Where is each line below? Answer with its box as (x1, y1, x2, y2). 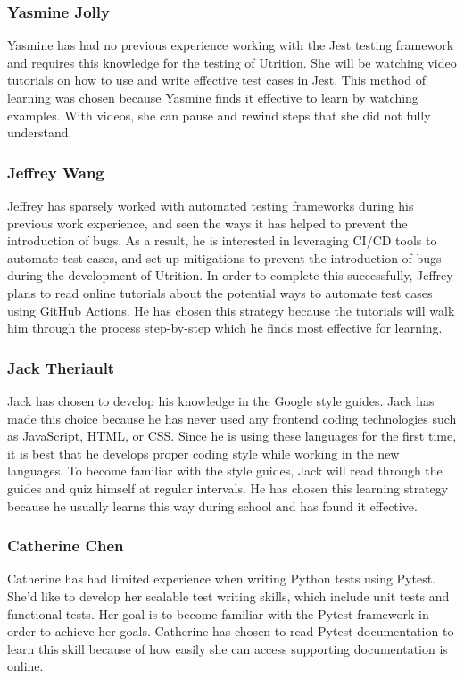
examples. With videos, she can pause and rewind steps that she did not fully (7, 105, 431, 124)
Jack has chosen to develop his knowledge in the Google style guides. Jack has (7, 391, 435, 409)
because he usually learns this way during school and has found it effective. (7, 496, 418, 515)
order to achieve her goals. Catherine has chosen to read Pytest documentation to (7, 622, 454, 641)
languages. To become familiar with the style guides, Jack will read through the (7, 461, 443, 480)
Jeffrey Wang (7, 161, 104, 183)
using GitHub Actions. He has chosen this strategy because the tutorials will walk (7, 301, 455, 319)
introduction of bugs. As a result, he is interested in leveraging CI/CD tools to (7, 231, 437, 250)
